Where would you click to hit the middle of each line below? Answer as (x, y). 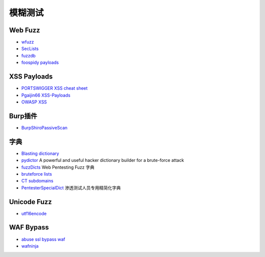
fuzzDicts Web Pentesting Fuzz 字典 (58, 167)
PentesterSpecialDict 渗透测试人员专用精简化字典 (71, 188)
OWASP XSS (34, 102)
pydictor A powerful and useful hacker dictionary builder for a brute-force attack (103, 160)
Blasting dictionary (40, 153)
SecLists (30, 49)
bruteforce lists (37, 174)
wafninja (30, 246)
